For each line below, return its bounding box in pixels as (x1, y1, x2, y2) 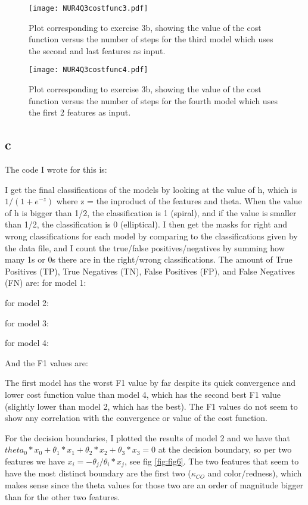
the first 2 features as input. (29, 106, 131, 119)
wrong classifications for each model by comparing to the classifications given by (5, 230, 298, 242)
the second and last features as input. (29, 44, 166, 57)
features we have (5, 454, 65, 467)
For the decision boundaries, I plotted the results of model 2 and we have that (5, 431, 290, 444)
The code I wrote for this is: (5, 163, 107, 176)
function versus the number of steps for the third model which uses (29, 33, 273, 45)
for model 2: (5, 297, 49, 309)
